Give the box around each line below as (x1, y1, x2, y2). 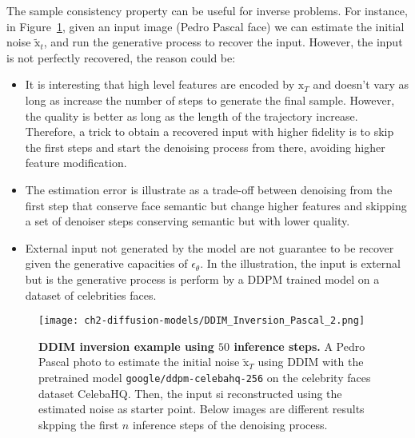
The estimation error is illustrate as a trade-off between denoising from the (25, 181, 393, 197)
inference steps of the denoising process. (132, 416, 328, 432)
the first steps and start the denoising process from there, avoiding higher (25, 138, 385, 155)
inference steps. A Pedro (233, 337, 365, 354)
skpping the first (38, 416, 119, 432)
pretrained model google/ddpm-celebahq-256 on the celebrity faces (38, 368, 371, 385)
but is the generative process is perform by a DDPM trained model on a (25, 270, 380, 287)
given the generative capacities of (25, 255, 188, 272)
